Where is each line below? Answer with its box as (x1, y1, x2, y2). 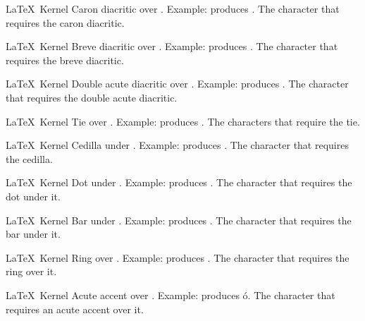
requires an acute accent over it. (6, 301, 144, 316)
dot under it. (6, 188, 61, 203)
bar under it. (6, 226, 61, 241)
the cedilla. (6, 151, 53, 166)
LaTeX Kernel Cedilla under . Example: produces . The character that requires (6, 138, 349, 152)
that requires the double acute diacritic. (6, 90, 178, 104)
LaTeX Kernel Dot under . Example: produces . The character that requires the (6, 175, 352, 190)
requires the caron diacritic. (6, 15, 125, 30)
